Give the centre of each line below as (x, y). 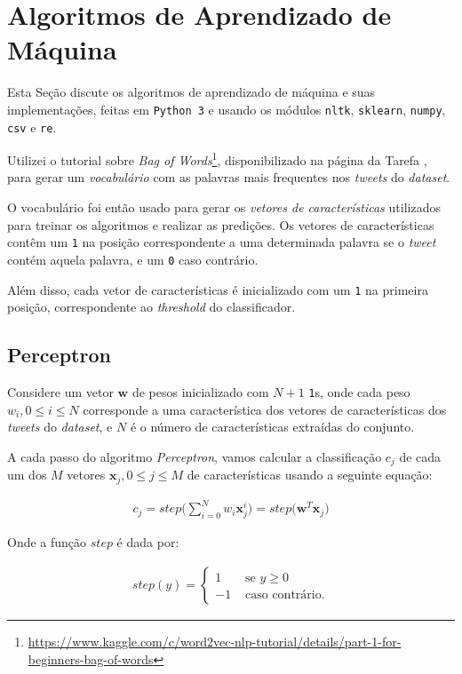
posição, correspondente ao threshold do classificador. (151, 307)
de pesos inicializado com (200, 392)
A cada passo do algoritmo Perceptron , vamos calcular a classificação (195, 456)
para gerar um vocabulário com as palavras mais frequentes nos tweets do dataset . (229, 177)
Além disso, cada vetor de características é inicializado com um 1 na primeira (218, 289)
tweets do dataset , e (60, 427)
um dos (27, 475)
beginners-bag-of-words (91, 658)
